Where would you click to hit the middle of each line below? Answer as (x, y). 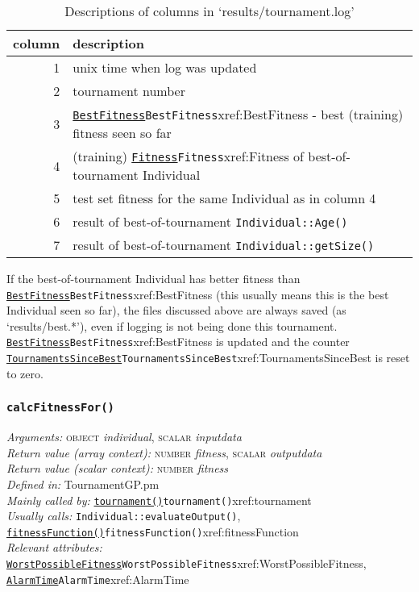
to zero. (25, 373)
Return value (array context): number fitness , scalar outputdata (164, 452)
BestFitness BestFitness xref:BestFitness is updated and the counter (178, 342)
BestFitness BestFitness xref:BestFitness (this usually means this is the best (198, 294)
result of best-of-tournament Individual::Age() (210, 221)
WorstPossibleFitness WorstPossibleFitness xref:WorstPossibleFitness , (187, 563)
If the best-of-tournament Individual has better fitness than (153, 278)
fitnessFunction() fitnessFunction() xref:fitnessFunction (153, 531)
